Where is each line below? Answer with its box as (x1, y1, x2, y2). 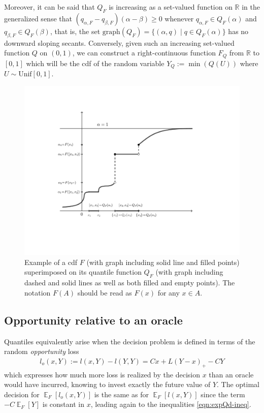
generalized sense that (4, 13, 72, 23)
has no (228, 25, 249, 36)
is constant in (42, 399, 84, 409)
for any (157, 287, 180, 298)
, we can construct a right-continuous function (72, 47, 216, 58)
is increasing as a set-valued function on (109, 2, 233, 12)
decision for (4, 389, 40, 399)
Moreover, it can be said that (4, 2, 95, 12)
